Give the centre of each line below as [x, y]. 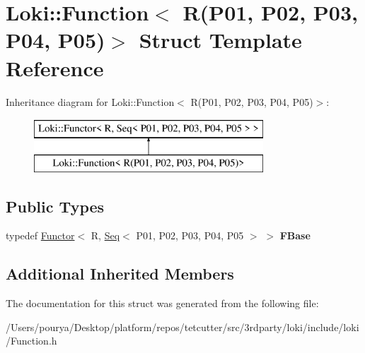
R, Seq [105, 235]
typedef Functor [40, 235]
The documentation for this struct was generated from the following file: [162, 303]
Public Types [55, 206]
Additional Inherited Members [120, 274]
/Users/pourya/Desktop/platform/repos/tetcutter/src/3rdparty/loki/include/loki [182, 327]
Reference [55, 67]
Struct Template [220, 40]
